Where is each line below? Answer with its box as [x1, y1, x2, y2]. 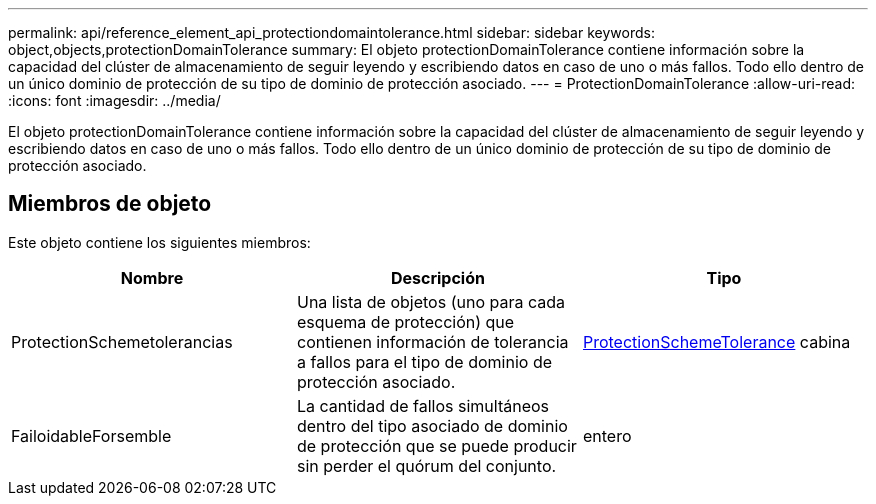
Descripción [390, 267, 485, 288]
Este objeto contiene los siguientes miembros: [8, 233, 311, 251]
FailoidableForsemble [11, 425, 172, 446]
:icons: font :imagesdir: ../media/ [8, 92, 221, 109]
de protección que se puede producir [296, 435, 577, 456]
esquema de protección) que [296, 311, 515, 332]
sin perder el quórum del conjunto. [296, 455, 557, 476]
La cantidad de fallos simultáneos [296, 395, 550, 416]
